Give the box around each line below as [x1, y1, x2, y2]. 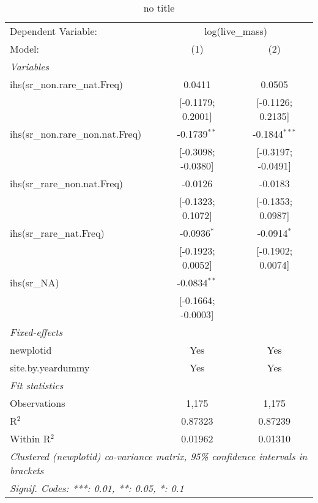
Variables [10, 59, 50, 73]
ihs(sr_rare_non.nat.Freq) [10, 176, 124, 190]
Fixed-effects [10, 325, 63, 339]
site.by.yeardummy [10, 360, 90, 374]
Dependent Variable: [10, 24, 97, 38]
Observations [10, 396, 65, 410]
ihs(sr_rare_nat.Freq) [10, 226, 105, 240]
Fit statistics [10, 378, 64, 392]
